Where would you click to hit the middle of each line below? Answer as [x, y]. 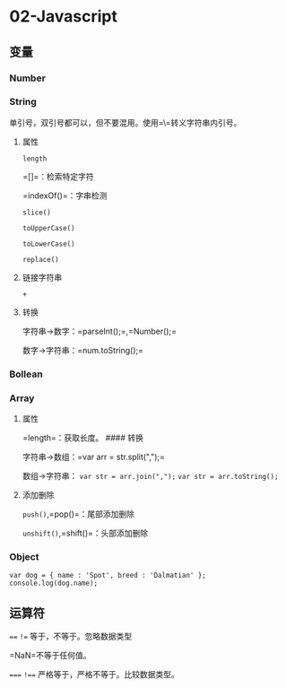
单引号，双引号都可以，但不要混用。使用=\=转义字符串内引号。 [126, 122]
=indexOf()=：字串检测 [65, 196]
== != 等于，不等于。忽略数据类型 [71, 636]
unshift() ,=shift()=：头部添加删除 [85, 533]
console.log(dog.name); [54, 583]
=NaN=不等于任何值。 [50, 656]
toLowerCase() [48, 244]
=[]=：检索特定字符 [58, 176]
